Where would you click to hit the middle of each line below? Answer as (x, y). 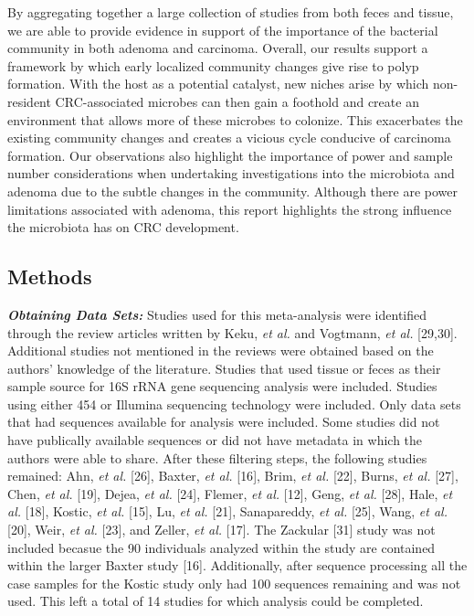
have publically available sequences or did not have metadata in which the (215, 440)
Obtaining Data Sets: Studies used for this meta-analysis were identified (217, 314)
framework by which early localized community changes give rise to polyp (213, 65)
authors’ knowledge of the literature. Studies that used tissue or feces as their (224, 368)
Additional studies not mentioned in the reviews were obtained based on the (221, 350)
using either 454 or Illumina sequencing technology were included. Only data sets (234, 404)
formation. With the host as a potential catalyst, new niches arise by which (218, 84)
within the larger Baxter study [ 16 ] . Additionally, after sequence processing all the (237, 565)
